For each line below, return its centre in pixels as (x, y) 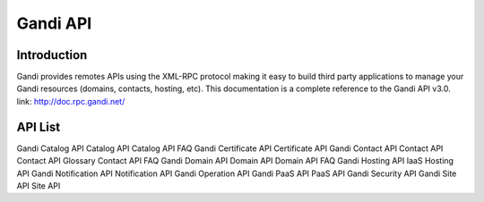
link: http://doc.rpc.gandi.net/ (71, 101)
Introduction (52, 55)
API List (39, 126)
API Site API (39, 185)
